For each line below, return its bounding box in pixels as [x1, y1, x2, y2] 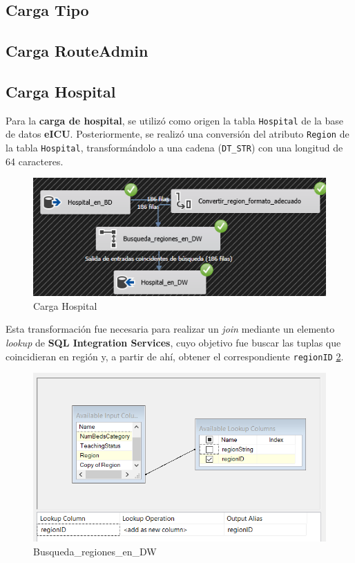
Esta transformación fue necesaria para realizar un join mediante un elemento [6, 322, 335, 336]
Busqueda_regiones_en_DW [33, 544, 157, 558]
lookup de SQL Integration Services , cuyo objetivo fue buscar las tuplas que [6, 335, 341, 350]
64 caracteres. [6, 154, 64, 168]
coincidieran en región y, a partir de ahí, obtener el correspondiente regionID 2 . [6, 349, 344, 363]
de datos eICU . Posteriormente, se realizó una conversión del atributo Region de [6, 127, 349, 141]
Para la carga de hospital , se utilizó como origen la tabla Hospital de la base [6, 113, 344, 127]
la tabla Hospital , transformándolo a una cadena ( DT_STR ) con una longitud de [6, 140, 343, 155]
